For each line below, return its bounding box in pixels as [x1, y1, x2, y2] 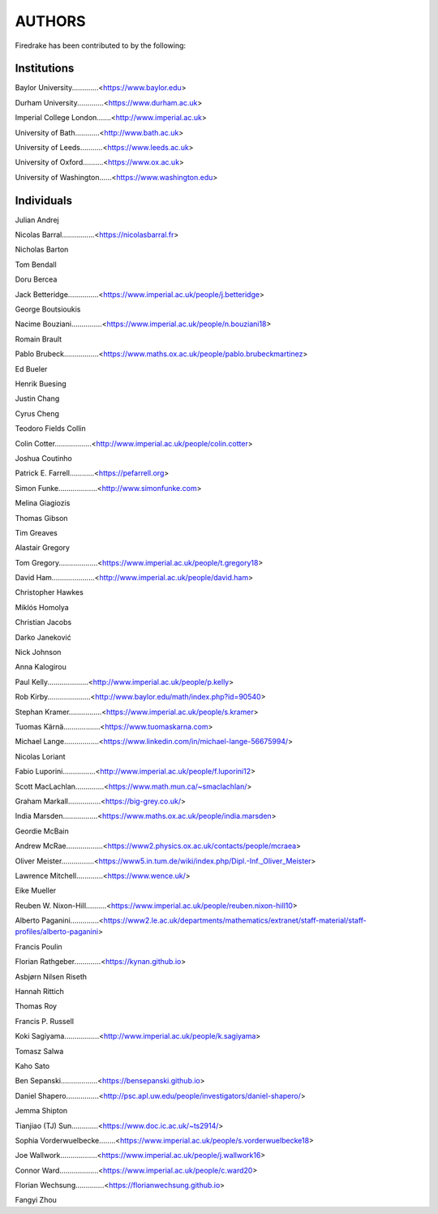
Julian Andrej [15, 215, 60, 225]
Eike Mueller [15, 885, 57, 896]
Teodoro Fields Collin [15, 424, 87, 433]
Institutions [15, 62, 75, 75]
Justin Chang [15, 394, 60, 403]
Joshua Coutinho [15, 453, 72, 463]
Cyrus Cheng [15, 408, 60, 418]
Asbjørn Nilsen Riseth [15, 971, 88, 981]
